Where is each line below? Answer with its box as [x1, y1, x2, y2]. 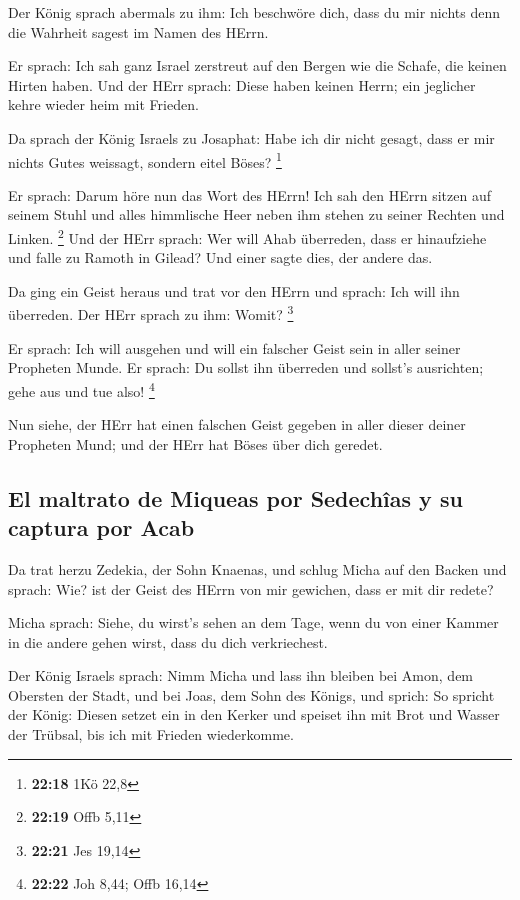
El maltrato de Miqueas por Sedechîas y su [8, 482, 463, 513]
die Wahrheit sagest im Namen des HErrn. [8, 21, 269, 42]
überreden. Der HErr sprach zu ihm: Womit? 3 [8, 301, 294, 325]
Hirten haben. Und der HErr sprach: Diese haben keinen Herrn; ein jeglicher [8, 74, 476, 95]
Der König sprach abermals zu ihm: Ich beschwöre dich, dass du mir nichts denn [8, 2, 500, 22]
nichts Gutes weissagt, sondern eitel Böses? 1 [8, 148, 282, 172]
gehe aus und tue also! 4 [8, 377, 155, 401]
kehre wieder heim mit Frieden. [8, 94, 199, 115]
